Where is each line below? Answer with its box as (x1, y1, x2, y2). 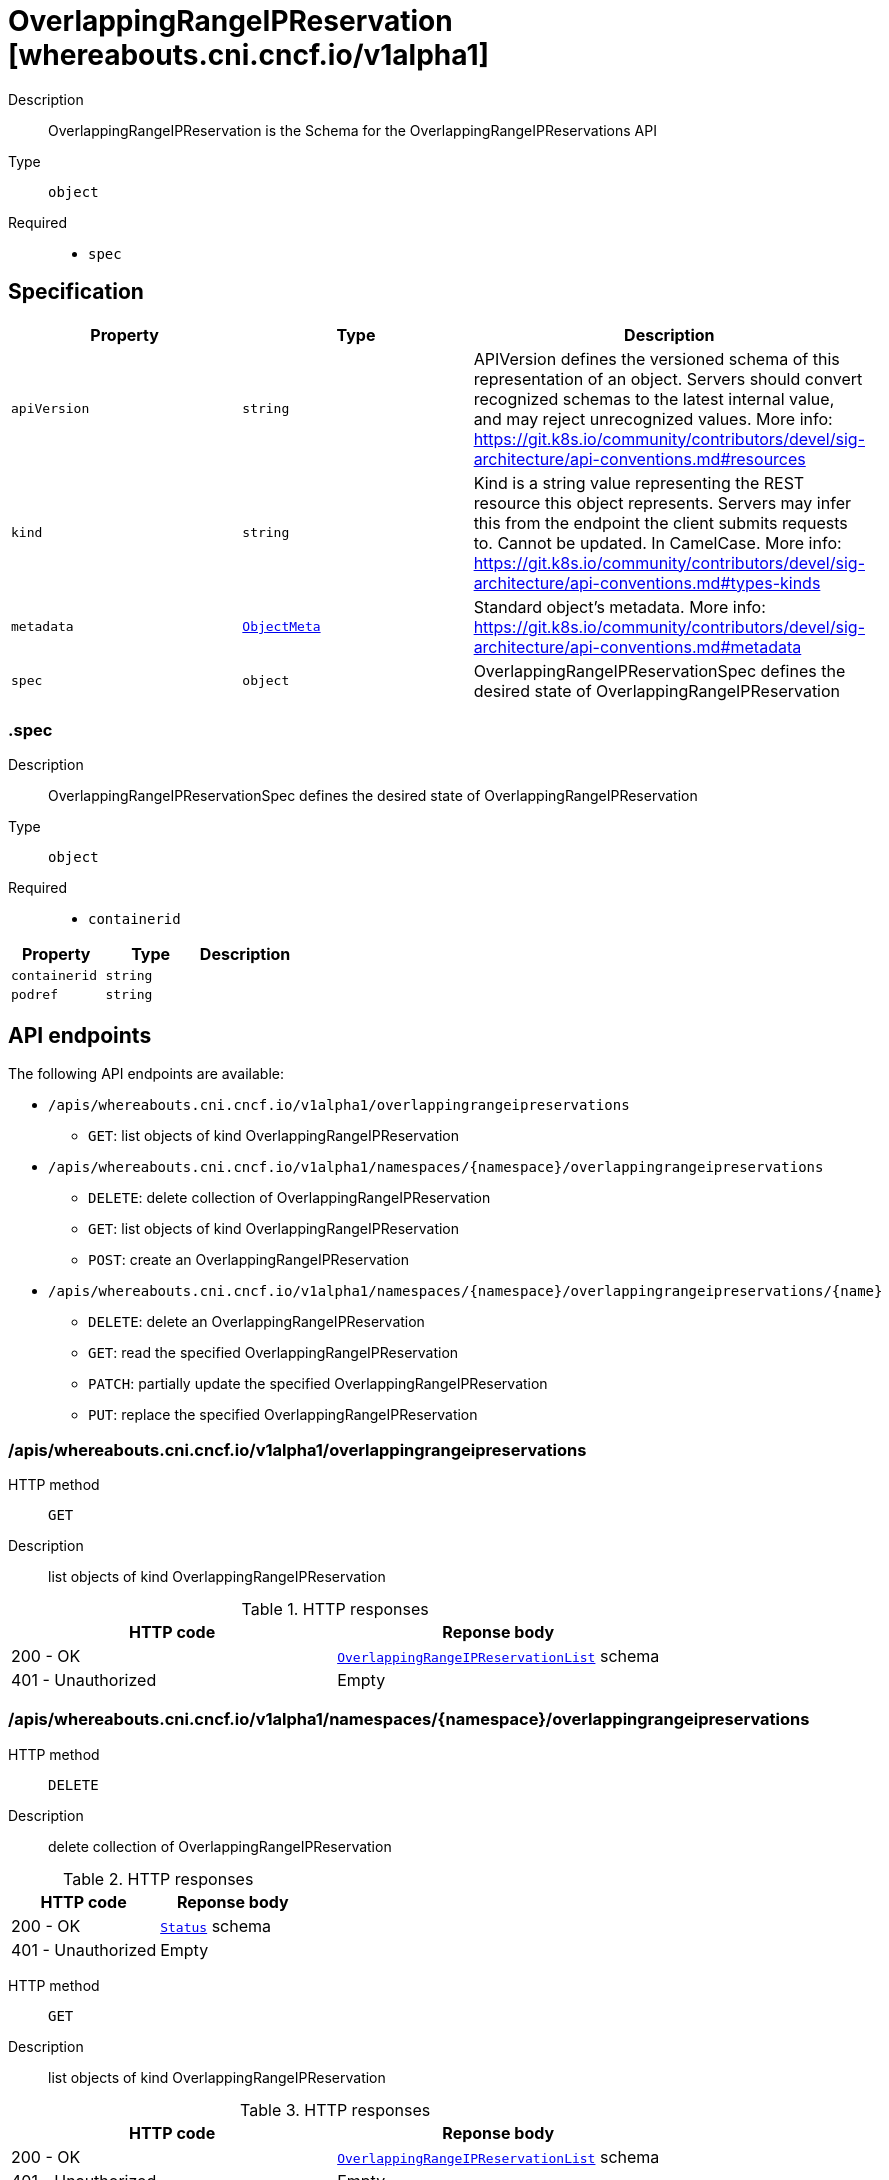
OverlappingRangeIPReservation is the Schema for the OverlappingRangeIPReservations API (48, 121, 657, 139)
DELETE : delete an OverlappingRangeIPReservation (88, 1313, 425, 1331)
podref (11, 987, 58, 1003)
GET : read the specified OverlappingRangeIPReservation (88, 1344, 459, 1362)
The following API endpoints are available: (8, 1065, 284, 1083)
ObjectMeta (242, 619, 321, 635)
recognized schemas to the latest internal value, (473, 388, 835, 409)
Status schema (160, 1915, 272, 1936)
